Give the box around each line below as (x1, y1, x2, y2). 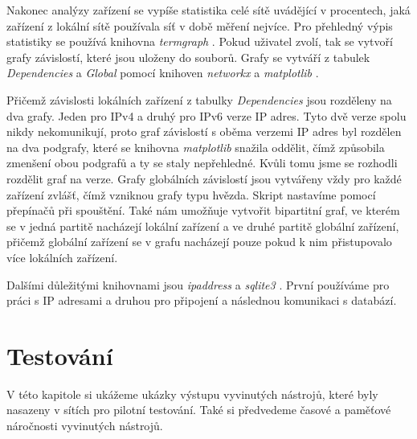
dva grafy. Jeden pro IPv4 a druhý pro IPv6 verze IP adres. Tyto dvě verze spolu (6, 107, 407, 124)
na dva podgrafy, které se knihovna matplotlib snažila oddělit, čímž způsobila (6, 138, 385, 155)
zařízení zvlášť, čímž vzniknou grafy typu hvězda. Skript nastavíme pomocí (6, 186, 376, 203)
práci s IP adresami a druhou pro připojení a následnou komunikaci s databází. (6, 292, 397, 309)
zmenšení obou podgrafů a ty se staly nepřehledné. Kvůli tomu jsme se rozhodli (6, 154, 398, 171)
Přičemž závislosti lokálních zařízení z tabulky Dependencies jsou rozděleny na (6, 91, 392, 108)
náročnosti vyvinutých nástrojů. (6, 417, 163, 433)
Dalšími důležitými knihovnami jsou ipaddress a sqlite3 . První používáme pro (6, 276, 390, 293)
